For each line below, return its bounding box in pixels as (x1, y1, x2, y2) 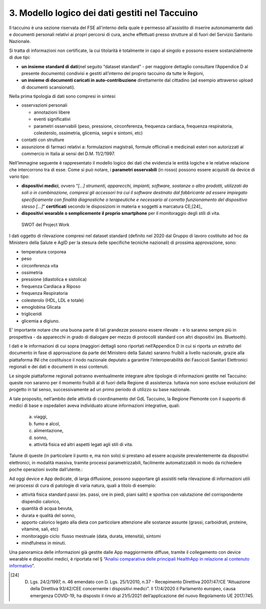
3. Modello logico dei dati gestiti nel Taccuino (9, 7, 198, 18)
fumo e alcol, (33, 420, 61, 427)
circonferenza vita (21, 262, 59, 269)
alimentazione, (33, 428, 64, 434)
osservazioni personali (21, 102, 67, 108)
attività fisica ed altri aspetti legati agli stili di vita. (33, 442, 133, 447)
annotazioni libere (33, 109, 70, 115)
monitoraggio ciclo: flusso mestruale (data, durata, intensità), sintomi (21, 533, 161, 539)
